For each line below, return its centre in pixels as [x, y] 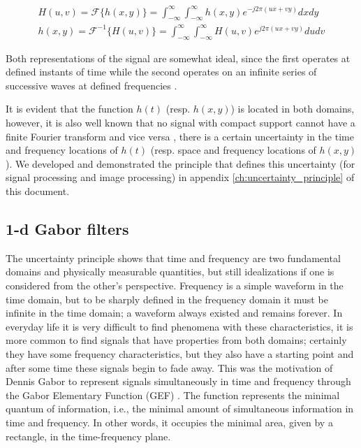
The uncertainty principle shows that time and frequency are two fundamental [173, 258]
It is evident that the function [69, 109]
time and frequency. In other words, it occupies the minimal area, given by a [169, 422]
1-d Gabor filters [67, 228]
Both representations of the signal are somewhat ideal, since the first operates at [178, 58]
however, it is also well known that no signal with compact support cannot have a [180, 123]
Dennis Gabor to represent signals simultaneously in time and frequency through [178, 381]
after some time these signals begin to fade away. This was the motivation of [169, 367]
